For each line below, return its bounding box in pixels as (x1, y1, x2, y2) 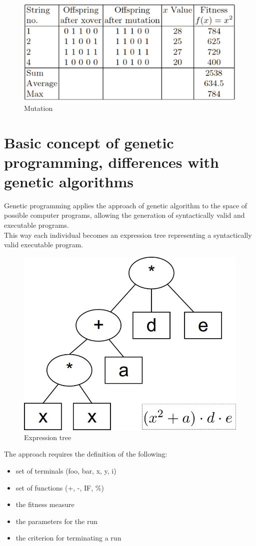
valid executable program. (4, 239, 83, 250)
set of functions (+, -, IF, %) (15, 482, 104, 493)
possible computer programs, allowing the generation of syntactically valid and (4, 210, 245, 220)
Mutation (24, 102, 53, 113)
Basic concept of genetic (4, 132, 174, 152)
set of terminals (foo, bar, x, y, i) (15, 466, 116, 476)
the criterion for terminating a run (15, 533, 121, 543)
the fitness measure (15, 499, 74, 510)
